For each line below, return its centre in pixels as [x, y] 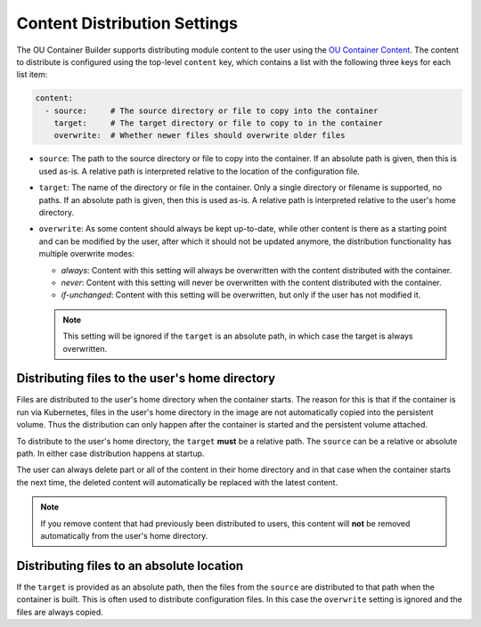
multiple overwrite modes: [87, 254]
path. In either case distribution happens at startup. [110, 453]
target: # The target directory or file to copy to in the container [218, 123]
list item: [32, 75]
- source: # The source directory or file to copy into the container [212, 110]
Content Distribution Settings [127, 23]
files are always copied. [60, 612]
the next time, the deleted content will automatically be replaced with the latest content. [177, 482]
